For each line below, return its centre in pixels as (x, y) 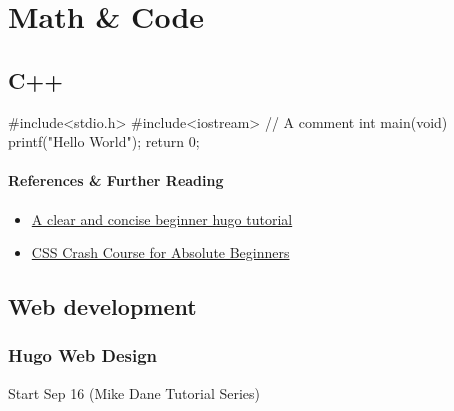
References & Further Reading (116, 180)
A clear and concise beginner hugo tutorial (162, 218)
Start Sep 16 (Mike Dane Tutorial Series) (134, 392)
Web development (102, 306)
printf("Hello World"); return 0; (104, 141)
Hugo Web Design (83, 355)
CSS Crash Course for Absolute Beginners (160, 252)
